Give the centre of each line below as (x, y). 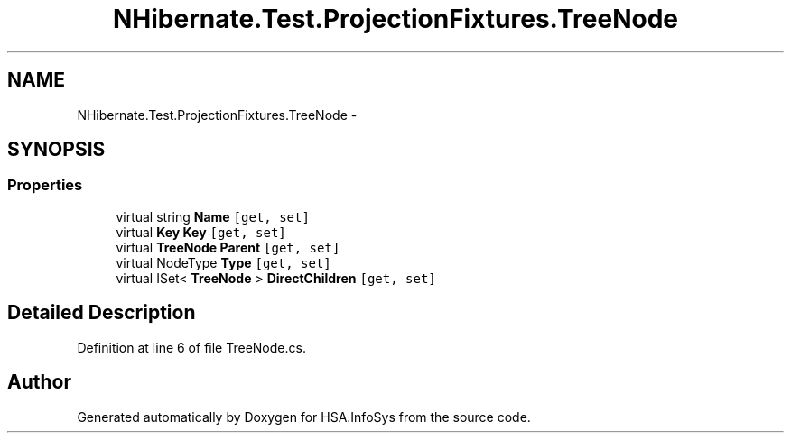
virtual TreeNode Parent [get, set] (228, 247)
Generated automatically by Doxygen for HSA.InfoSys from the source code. (304, 417)
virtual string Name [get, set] (213, 216)
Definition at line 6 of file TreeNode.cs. (191, 347)
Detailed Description (102, 313)
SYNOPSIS (56, 150)
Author (39, 382)
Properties (45, 185)
